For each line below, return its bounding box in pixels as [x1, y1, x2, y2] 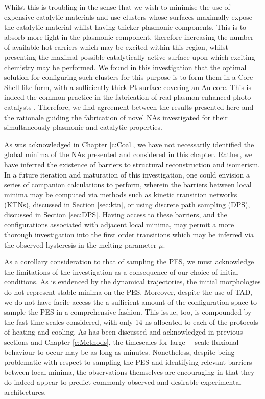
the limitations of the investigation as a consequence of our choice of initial [4, 266, 238, 277]
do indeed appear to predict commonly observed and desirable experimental [4, 376, 242, 387]
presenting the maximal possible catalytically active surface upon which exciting [4, 51, 255, 62]
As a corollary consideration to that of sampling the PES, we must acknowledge [4, 256, 254, 267]
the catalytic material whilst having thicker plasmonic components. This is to [4, 21, 247, 32]
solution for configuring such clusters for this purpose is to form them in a [4, 72, 236, 82]
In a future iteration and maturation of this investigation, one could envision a [4, 169, 250, 180]
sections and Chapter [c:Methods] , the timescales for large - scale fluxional [4, 337, 239, 347]
